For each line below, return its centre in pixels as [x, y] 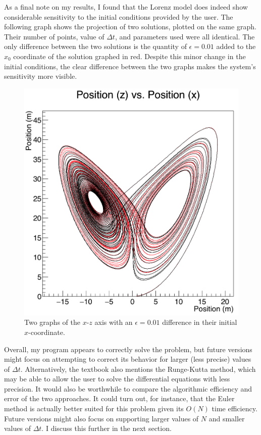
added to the [236, 46]
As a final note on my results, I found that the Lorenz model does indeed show [126, 7]
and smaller [227, 418]
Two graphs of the [52, 322]
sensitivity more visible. [41, 76]
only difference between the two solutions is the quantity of [95, 46]
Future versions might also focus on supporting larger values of [101, 418]
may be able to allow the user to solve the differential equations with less [117, 379]
